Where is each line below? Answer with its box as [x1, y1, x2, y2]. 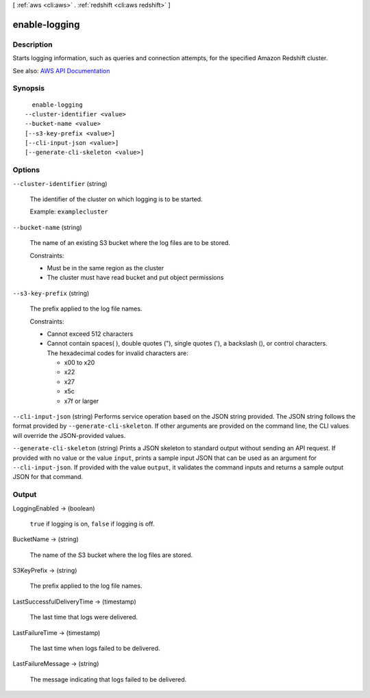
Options [12, 165, 40, 174]
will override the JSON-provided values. [12, 431, 126, 439]
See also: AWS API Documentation [12, 66, 110, 75]
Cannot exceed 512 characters [47, 329, 134, 338]
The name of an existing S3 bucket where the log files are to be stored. [29, 239, 231, 247]
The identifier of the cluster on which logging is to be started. [29, 195, 203, 203]
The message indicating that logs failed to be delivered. [29, 675, 187, 684]
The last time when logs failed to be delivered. [29, 644, 160, 653]
